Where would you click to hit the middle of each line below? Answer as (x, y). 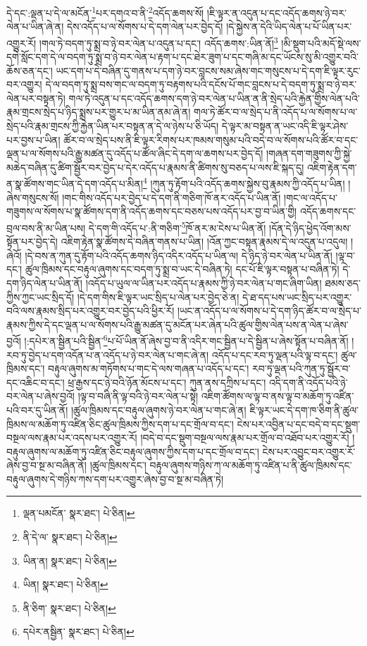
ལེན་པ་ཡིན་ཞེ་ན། (35, 26)
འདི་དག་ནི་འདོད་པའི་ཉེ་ (308, 382)
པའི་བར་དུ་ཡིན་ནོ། (37, 409)
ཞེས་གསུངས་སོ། (33, 197)
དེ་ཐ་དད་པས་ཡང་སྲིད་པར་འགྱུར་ (297, 297)
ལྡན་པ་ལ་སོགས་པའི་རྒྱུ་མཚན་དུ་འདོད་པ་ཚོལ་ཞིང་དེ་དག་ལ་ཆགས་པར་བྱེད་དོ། (135, 153)
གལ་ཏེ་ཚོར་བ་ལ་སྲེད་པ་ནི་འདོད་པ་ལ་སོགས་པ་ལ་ (276, 112)
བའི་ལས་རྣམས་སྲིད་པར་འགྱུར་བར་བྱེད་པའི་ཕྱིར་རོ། (91, 311)
